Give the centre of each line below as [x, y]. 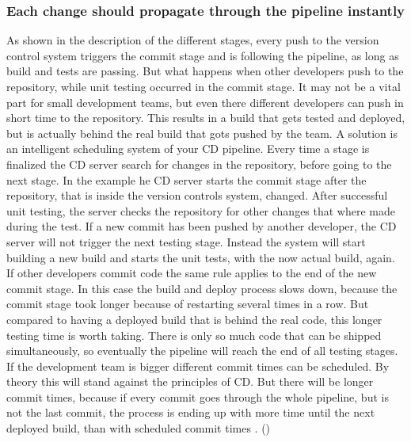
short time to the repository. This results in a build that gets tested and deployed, [206, 118]
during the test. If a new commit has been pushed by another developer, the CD [202, 226]
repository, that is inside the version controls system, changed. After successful [197, 195]
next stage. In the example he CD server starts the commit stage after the [186, 179]
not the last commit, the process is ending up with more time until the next [191, 412]
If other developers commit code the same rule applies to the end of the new [192, 273]
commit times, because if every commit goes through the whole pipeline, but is [198, 396]
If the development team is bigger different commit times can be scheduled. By [198, 366]
